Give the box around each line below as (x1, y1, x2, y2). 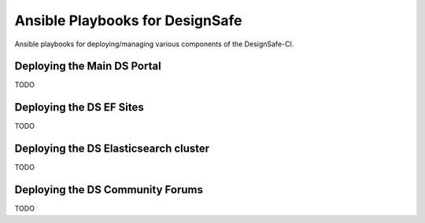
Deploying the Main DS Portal (14, 60, 161, 73)
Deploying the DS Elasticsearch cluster (14, 142, 210, 155)
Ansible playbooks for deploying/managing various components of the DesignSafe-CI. (14, 39, 294, 49)
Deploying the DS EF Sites (14, 101, 145, 114)
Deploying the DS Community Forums (14, 183, 204, 196)
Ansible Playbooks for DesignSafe (14, 12, 242, 29)
